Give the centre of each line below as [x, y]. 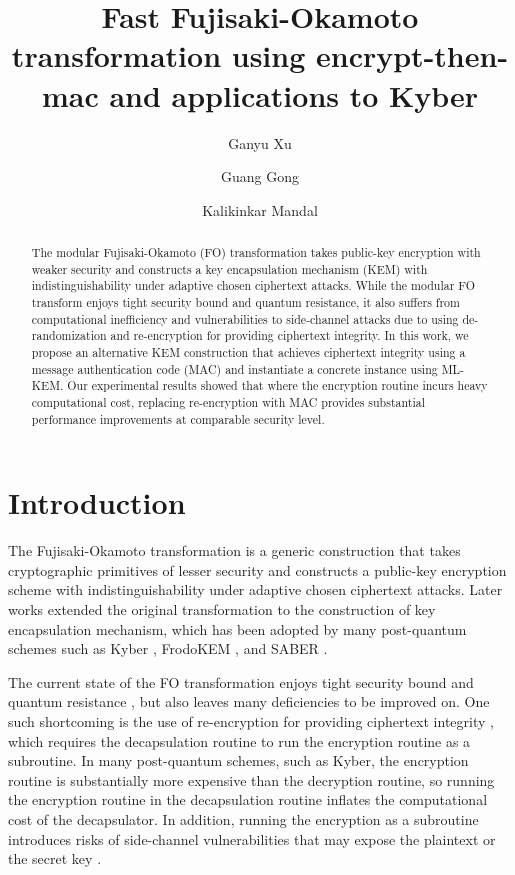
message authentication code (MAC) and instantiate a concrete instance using [234, 368]
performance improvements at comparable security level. [178, 418]
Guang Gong [260, 176]
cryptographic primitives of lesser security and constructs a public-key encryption [257, 569]
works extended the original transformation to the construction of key [222, 609]
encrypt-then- [412, 55]
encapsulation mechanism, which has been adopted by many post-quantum [237, 628]
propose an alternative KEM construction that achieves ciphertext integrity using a [248, 352]
